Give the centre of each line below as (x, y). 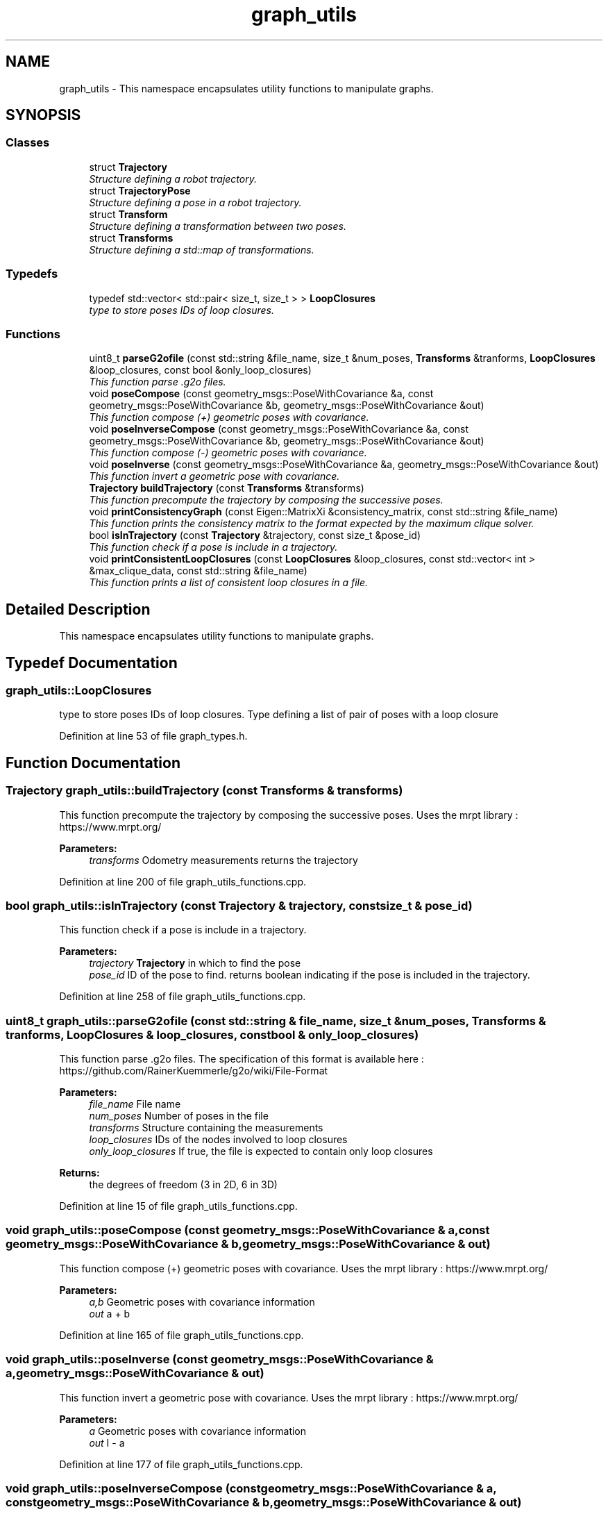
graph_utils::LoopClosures (79, 690)
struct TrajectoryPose (140, 190)
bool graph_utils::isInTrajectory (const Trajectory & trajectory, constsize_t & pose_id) (239, 905)
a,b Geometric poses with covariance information (202, 1301)
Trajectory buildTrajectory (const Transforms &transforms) (227, 488)
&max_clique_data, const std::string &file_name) (198, 571)
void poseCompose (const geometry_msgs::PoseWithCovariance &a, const (261, 394)
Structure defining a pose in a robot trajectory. (195, 202)
